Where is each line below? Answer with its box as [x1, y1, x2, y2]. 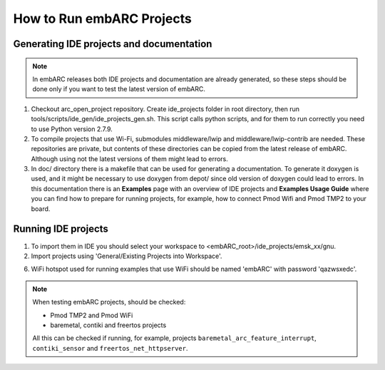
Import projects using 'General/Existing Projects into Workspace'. [31, 252, 222, 260]
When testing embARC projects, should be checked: [32, 298, 186, 307]
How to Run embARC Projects [13, 11, 192, 26]
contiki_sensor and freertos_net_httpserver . [32, 344, 188, 352]
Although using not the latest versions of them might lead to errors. [31, 154, 228, 163]
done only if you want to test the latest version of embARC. [32, 85, 206, 93]
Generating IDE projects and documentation [13, 38, 212, 50]
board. [31, 204, 51, 213]
